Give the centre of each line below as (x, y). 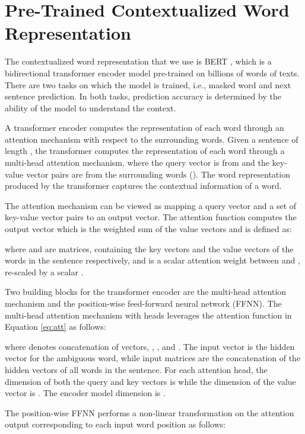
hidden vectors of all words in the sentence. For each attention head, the (136, 369)
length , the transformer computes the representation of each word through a (145, 151)
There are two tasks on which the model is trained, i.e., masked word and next (148, 84)
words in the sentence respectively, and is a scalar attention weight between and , (152, 260)
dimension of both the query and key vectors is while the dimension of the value (150, 381)
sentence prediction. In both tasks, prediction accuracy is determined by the (143, 96)
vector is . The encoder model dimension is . (85, 393)
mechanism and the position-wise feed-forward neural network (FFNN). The (143, 303)
